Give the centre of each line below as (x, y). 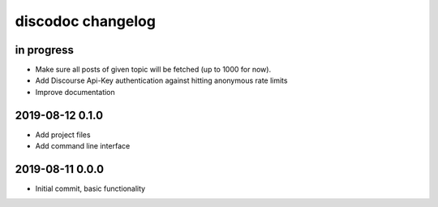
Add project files (63, 135)
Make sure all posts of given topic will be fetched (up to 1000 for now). (153, 70)
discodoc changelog (85, 21)
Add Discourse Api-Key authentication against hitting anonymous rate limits (161, 80)
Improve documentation (75, 92)
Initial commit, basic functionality (90, 189)
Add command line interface (83, 146)
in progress (45, 50)
